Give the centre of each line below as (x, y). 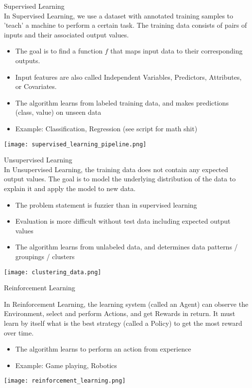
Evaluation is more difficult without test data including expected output (123, 221)
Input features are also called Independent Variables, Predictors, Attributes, (128, 77)
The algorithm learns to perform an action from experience (103, 349)
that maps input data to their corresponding (176, 51)
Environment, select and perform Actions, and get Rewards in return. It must (120, 313)
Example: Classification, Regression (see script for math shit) (106, 128)
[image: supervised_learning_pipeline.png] (75, 144)
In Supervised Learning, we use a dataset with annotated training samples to (119, 15)
